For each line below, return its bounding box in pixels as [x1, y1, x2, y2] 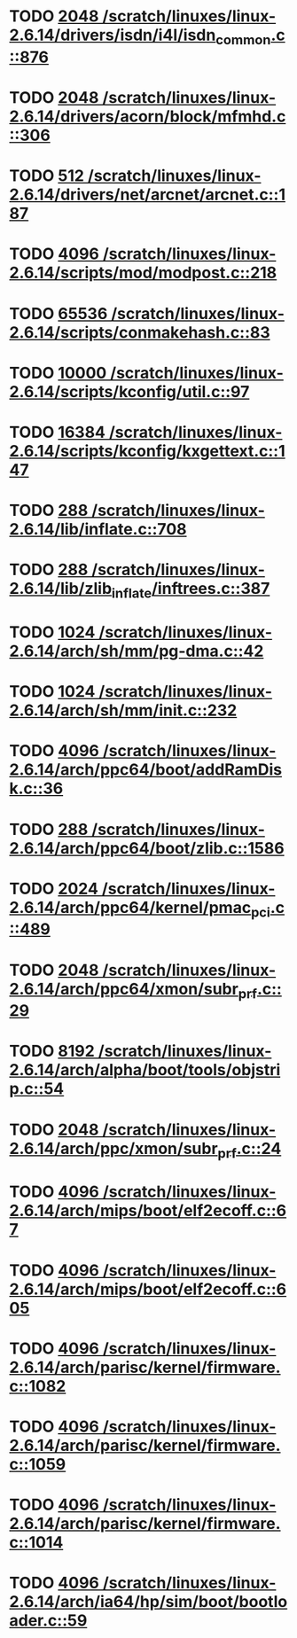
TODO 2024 [9, 878, 99, 899]
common [215, 31, 271, 48]
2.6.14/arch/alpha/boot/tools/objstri [9, 1060, 281, 1080]
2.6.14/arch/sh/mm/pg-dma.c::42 [9, 641, 264, 661]
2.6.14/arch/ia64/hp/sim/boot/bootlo [9, 1592, 288, 1612]
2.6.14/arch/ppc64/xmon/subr [9, 979, 239, 999]
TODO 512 [9, 166, 84, 186]
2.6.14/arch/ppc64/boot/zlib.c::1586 [9, 838, 285, 858]
